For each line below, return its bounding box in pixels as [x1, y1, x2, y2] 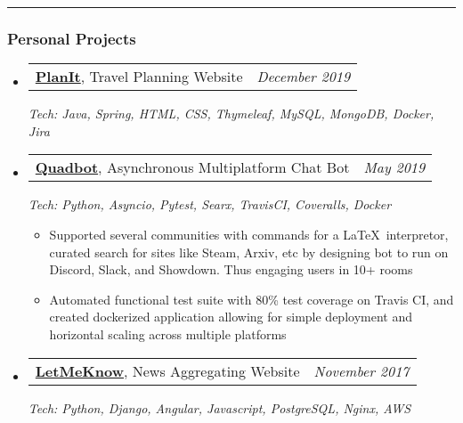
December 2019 [256, 66, 351, 87]
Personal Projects [7, 27, 136, 49]
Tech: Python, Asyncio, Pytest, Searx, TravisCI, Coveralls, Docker [28, 195, 392, 214]
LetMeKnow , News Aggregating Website [35, 360, 300, 381]
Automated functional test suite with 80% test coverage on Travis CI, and [49, 289, 454, 308]
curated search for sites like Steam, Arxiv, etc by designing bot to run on [49, 242, 449, 261]
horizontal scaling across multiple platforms [49, 324, 287, 343]
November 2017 [313, 360, 410, 381]
